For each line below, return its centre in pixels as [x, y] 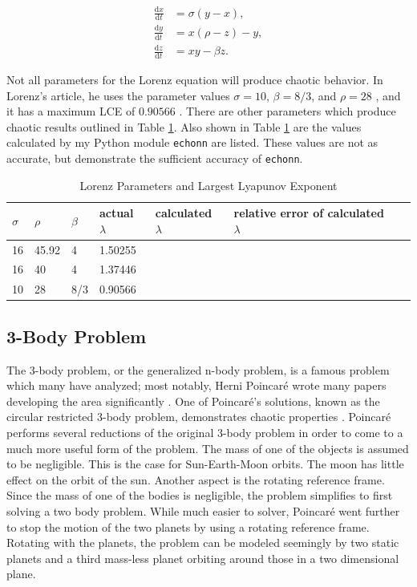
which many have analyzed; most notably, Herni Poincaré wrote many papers [196, 385]
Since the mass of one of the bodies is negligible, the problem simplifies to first [200, 495]
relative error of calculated [309, 213]
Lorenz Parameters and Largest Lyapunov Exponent [208, 185]
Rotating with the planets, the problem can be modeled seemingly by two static [203, 542]
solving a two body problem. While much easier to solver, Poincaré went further [203, 510]
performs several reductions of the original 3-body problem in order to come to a [205, 432]
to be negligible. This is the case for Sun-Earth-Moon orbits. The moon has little [205, 464]
